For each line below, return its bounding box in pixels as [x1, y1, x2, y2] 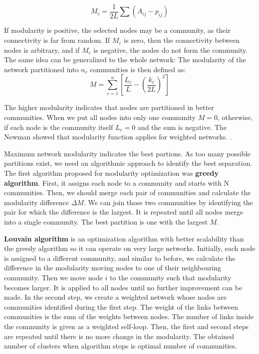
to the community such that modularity [110, 272, 232, 282]
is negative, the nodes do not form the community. [93, 44, 248, 55]
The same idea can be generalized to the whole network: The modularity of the [4, 54, 246, 65]
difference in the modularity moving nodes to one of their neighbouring [4, 262, 222, 273]
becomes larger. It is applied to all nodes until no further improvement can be [4, 282, 243, 292]
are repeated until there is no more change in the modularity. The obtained [4, 331, 235, 341]
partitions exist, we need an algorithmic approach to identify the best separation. [4, 158, 253, 168]
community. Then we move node [4, 272, 103, 282]
